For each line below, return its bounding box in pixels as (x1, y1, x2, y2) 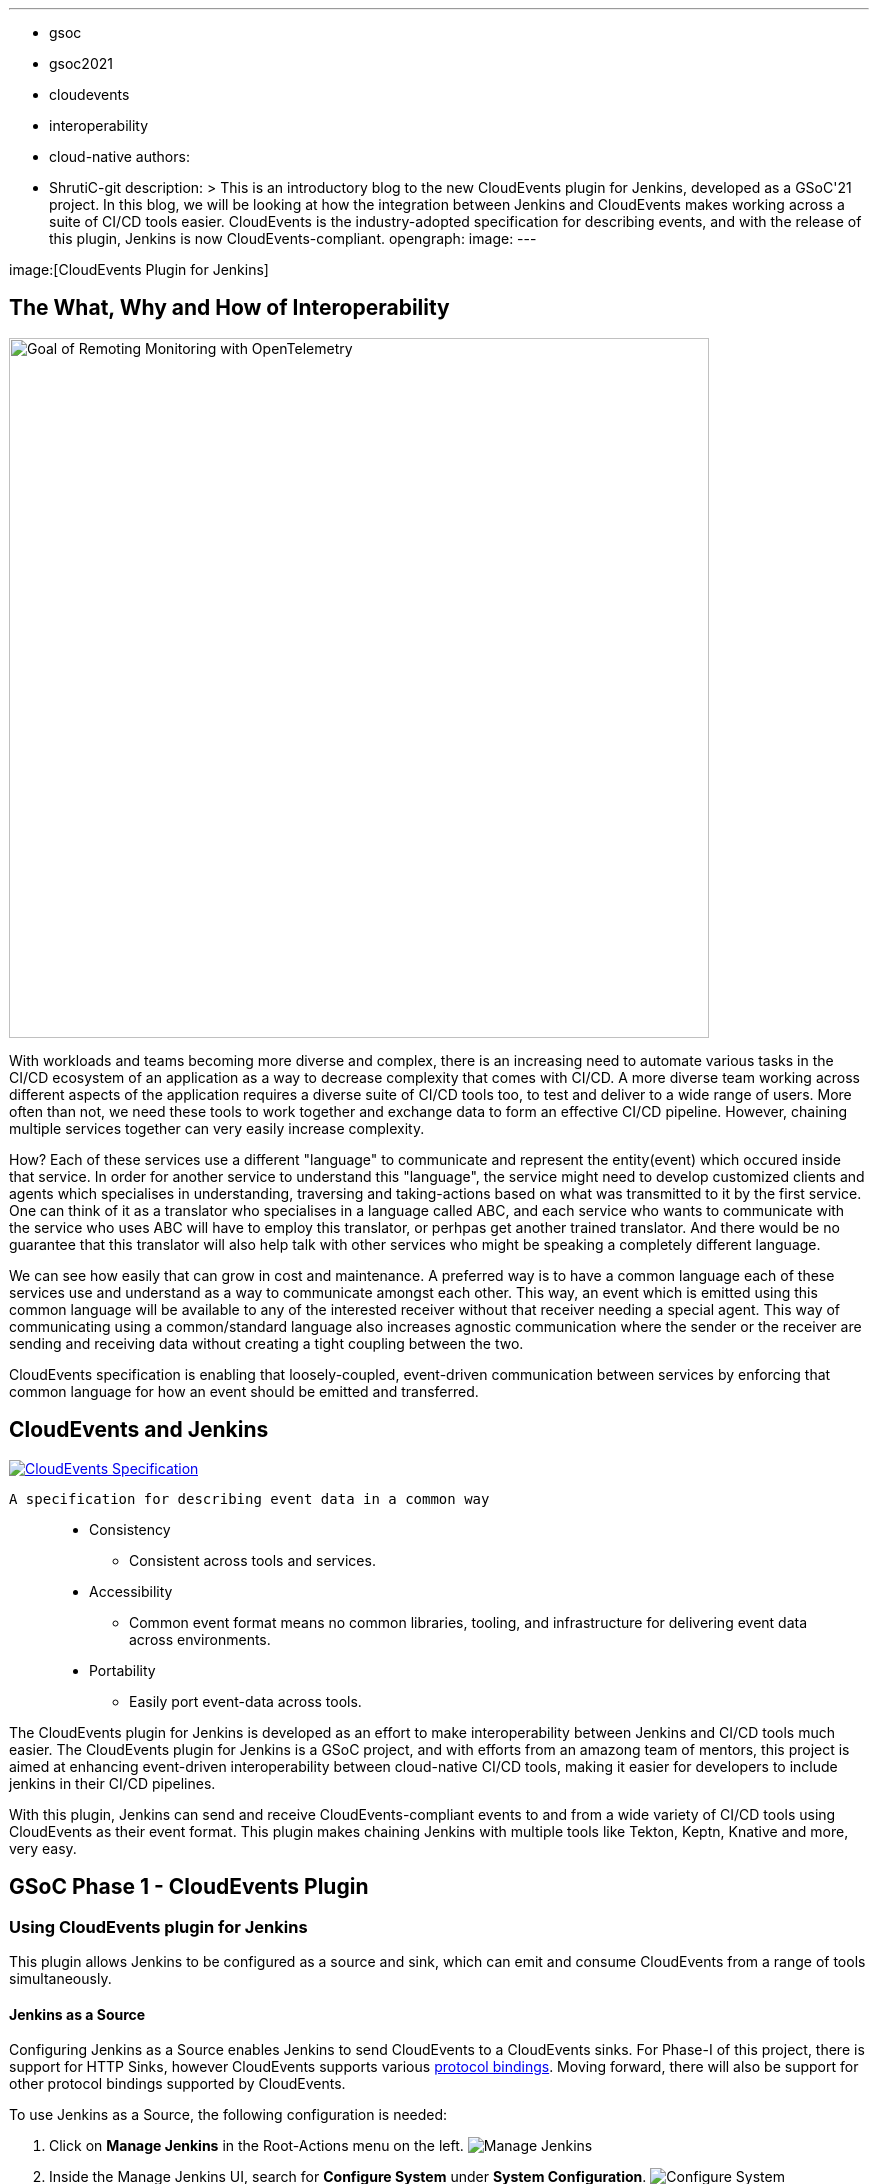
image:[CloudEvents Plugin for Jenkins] (9, 261, 269, 278)
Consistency (89, 1520, 171, 1538)
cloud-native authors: (49, 148, 190, 165)
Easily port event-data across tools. (129, 1692, 362, 1710)
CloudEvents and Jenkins (9, 1417, 269, 1443)
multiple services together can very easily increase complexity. (9, 1119, 425, 1137)
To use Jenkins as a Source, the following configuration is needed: (9, 2106, 448, 2124)
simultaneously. (9, 1969, 112, 1987)
